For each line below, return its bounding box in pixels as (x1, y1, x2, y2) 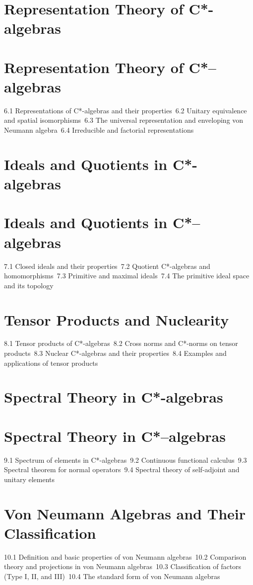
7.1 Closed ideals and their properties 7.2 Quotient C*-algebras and (4, 260, 210, 271)
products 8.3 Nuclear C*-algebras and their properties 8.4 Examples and (4, 348, 227, 358)
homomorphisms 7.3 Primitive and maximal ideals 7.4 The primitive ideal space (4, 270, 250, 281)
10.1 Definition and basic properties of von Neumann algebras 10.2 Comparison (4, 551, 247, 562)
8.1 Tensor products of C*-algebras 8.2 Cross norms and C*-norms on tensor (4, 338, 238, 348)
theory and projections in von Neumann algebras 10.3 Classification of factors (4, 561, 242, 572)
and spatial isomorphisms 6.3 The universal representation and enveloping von (4, 115, 244, 125)
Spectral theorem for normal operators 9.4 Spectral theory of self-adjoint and (4, 464, 240, 475)
